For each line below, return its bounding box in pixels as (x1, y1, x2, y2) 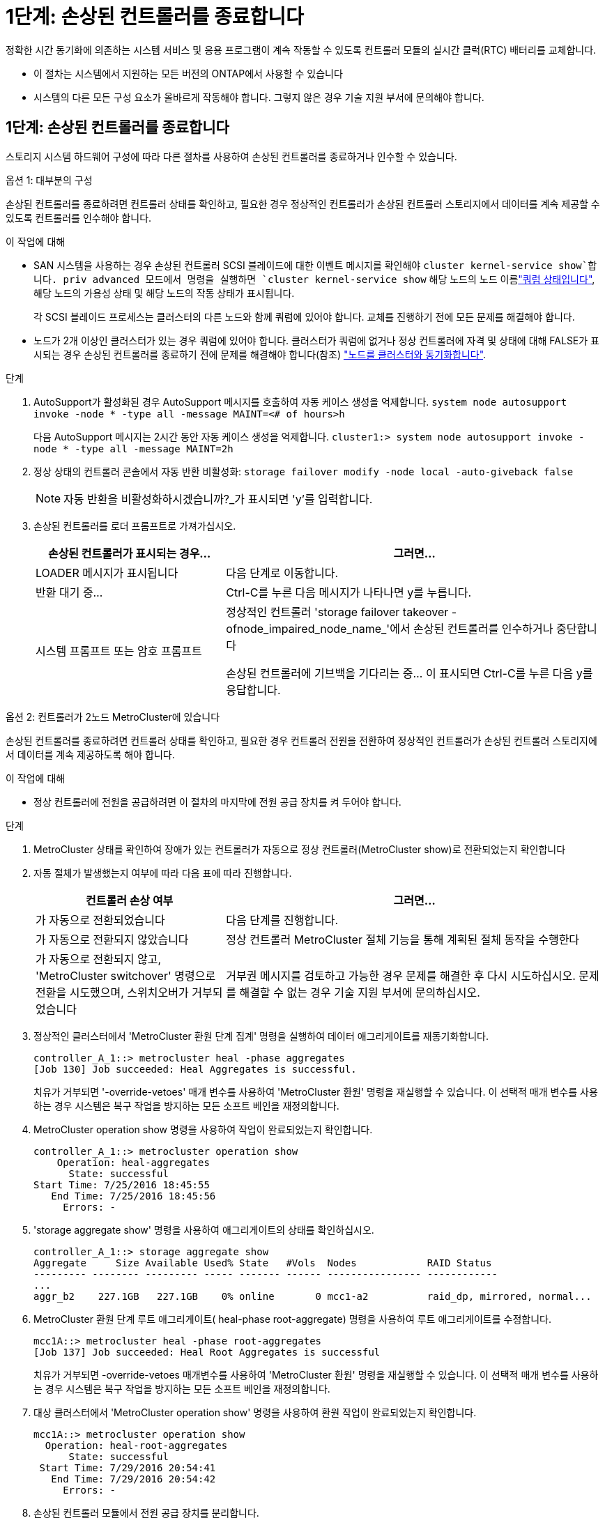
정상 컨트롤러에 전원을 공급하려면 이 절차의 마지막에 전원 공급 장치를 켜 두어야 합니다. (33, 795, 401, 808)
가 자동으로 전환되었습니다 (36, 912, 165, 927)
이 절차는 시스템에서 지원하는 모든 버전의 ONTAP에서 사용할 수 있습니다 (33, 67, 343, 79)
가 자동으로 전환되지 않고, (36, 951, 162, 966)
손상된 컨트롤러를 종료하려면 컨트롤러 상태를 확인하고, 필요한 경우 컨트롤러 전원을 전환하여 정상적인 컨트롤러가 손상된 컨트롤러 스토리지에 (6, 734, 597, 746)
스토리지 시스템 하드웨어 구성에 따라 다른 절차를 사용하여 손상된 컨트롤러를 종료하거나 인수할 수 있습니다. (6, 150, 457, 162)
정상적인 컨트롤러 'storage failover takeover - (226, 604, 457, 619)
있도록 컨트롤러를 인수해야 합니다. (6, 211, 152, 224)
